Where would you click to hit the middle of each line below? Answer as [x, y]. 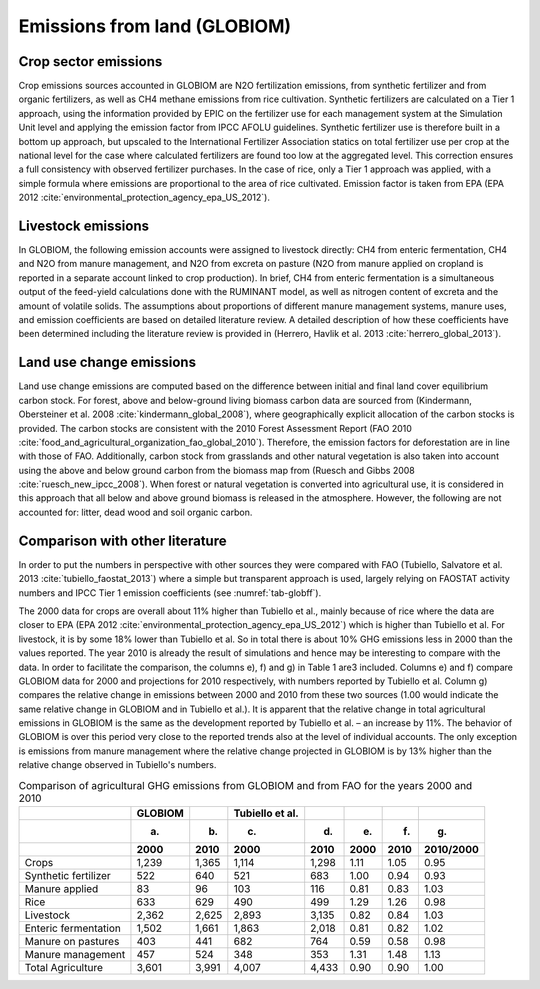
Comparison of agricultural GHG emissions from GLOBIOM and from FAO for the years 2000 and [245, 785]
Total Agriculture [64, 967]
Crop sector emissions [90, 61]
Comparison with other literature [122, 540]
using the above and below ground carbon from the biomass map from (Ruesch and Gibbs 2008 [216, 470]
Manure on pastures [72, 941]
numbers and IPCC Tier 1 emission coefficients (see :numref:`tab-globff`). [170, 592]
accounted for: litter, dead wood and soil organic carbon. [135, 512]
